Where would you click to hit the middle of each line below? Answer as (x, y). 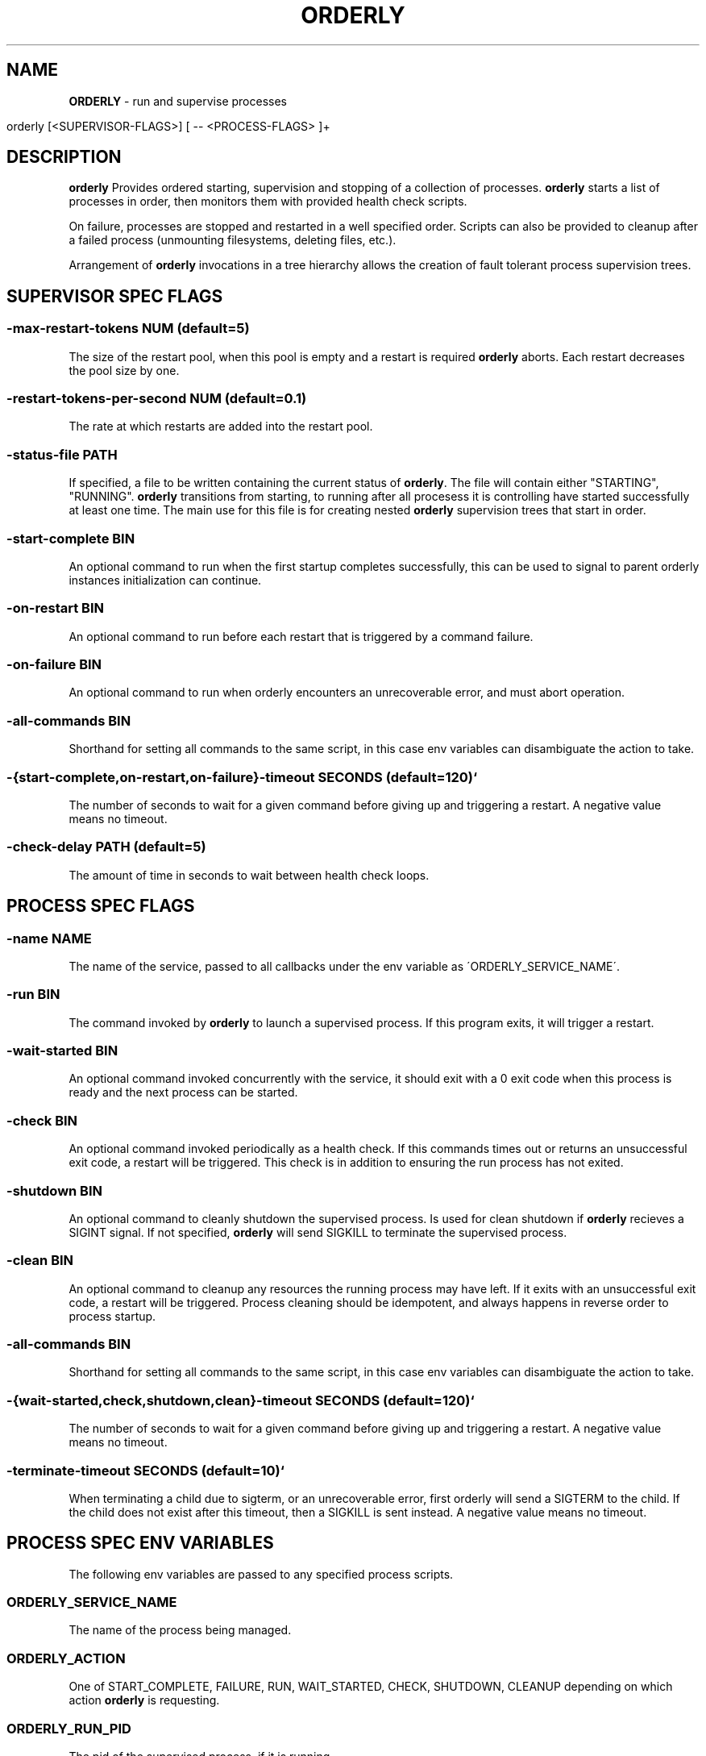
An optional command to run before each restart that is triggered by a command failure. (301, 636)
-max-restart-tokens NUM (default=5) (128, 329)
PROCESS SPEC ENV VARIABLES (140, 1543)
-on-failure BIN (54, 665)
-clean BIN (40, 1261)
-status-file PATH (62, 454)
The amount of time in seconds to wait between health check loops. (249, 875)
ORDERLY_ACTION (66, 1658)
